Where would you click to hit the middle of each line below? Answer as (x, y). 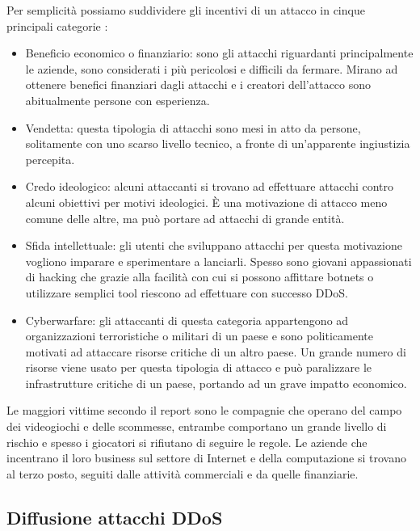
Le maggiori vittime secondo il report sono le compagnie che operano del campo (204, 410)
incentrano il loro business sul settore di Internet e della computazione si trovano (206, 458)
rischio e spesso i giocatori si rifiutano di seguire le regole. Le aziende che (187, 442)
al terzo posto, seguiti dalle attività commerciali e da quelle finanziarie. (183, 473)
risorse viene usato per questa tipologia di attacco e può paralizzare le (199, 367)
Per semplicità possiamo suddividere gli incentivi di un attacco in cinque (186, 10)
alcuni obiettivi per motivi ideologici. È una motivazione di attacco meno (206, 202)
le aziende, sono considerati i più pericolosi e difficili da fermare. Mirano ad (212, 68)
